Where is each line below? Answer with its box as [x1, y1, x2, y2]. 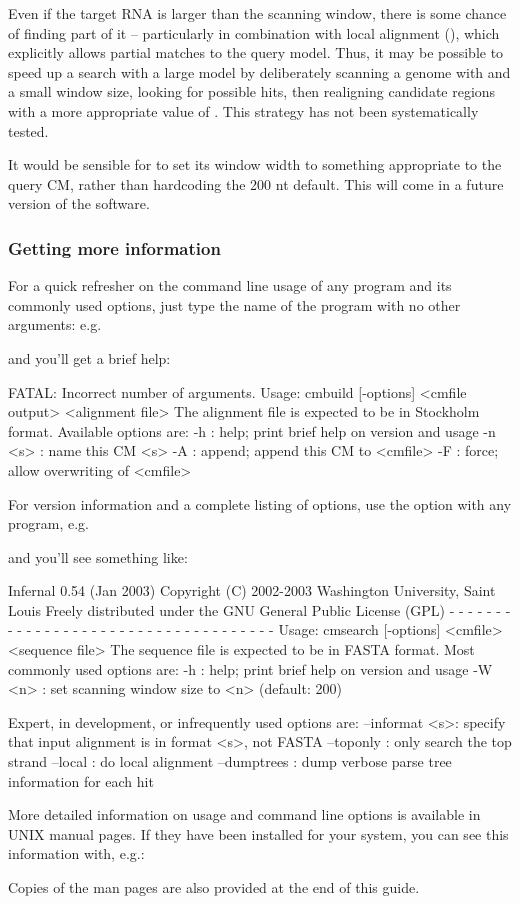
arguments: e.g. [8, 314, 102, 335]
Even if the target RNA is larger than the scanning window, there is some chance [8, 3, 507, 23]
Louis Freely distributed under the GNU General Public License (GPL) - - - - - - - [8, 599, 511, 620]
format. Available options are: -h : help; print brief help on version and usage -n [8, 420, 496, 441]
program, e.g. [8, 513, 89, 534]
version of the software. [8, 193, 150, 214]
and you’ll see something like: [8, 546, 188, 567]
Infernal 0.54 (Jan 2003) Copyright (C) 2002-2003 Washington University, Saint [8, 580, 496, 601]
